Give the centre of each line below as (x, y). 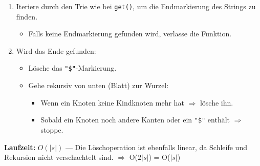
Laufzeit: (20, 147)
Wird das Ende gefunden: (56, 50)
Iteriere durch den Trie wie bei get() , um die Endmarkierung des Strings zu (136, 6)
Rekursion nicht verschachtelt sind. (59, 157)
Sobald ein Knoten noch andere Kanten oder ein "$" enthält (135, 120)
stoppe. (52, 129)
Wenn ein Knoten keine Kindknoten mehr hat (112, 102)
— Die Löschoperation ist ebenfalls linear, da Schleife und (156, 147)
